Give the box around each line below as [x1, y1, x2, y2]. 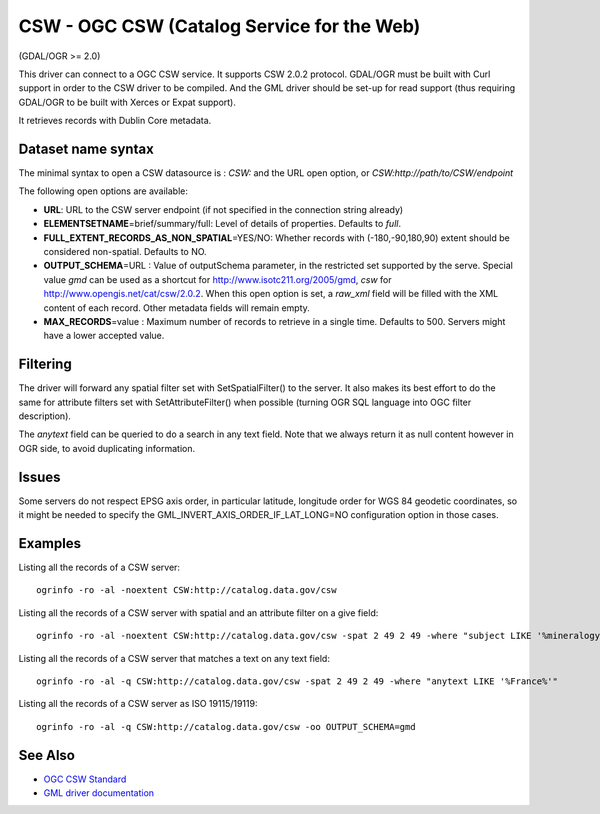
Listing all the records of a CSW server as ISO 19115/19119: [18, 698, 258, 710]
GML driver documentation [43, 787, 155, 799]
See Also [18, 746, 75, 764]
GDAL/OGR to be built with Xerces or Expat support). [18, 96, 237, 108]
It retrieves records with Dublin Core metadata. [18, 115, 212, 127]
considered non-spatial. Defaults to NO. [43, 245, 207, 257]
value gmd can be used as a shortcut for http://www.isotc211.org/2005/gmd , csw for [43, 273, 392, 285]
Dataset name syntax [18, 140, 154, 157]
